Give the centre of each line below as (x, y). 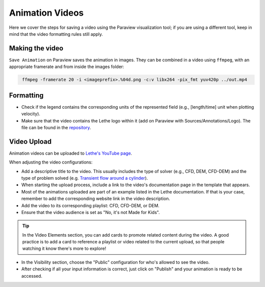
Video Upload (30, 141)
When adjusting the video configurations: (51, 162)
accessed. (32, 276)
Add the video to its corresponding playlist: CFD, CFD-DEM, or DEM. (90, 205)
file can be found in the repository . (56, 127)
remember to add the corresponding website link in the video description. (96, 199)
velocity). (31, 114)
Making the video (36, 48)
